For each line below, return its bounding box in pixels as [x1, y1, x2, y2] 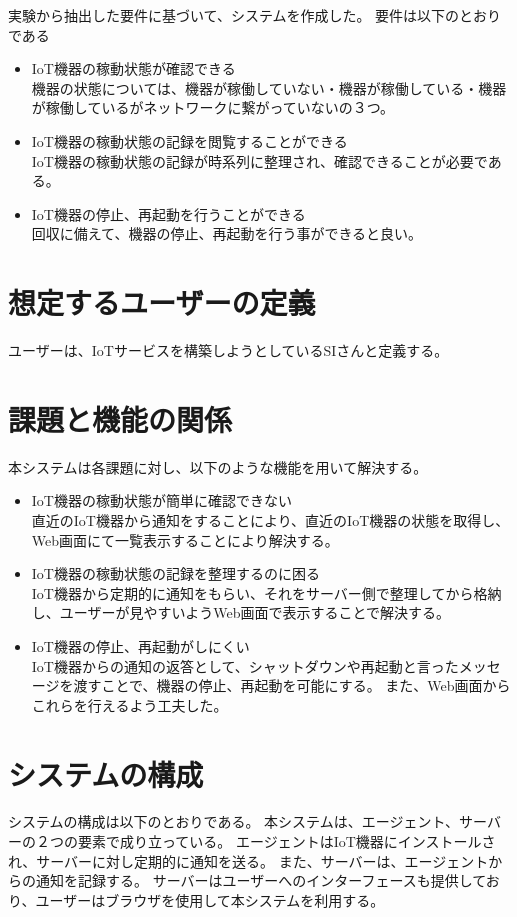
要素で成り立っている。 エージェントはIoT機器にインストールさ [77, 831, 496, 852]
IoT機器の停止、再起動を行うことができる [31, 203, 306, 224]
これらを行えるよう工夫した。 [31, 694, 228, 715]
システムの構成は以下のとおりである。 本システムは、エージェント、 [8, 811, 460, 832]
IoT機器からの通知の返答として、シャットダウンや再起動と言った [31, 655, 459, 676]
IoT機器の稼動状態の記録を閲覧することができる [31, 130, 348, 151]
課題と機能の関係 [8, 398, 233, 439]
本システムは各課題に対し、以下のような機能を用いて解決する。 [8, 456, 428, 477]
